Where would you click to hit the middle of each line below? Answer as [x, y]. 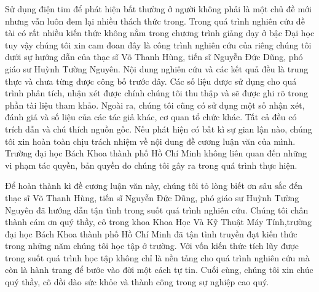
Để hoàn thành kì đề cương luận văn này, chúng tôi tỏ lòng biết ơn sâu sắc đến [154, 186]
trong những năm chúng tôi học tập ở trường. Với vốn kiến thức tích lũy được [152, 246]
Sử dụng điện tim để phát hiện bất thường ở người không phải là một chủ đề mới [158, 9]
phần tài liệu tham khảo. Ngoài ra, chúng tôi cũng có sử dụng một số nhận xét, [155, 105]
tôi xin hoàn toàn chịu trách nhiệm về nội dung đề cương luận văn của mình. [150, 141]
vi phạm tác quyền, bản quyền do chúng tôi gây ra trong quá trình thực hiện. [151, 165]
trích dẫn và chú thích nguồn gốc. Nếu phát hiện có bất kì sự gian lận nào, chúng [159, 129]
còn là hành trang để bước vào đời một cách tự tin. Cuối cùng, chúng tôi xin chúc [159, 270]
